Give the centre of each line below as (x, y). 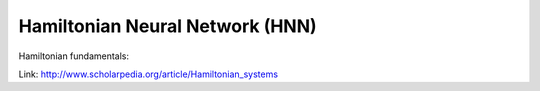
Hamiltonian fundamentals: (74, 56)
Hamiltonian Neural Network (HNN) (167, 26)
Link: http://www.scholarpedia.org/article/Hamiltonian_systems (148, 74)
